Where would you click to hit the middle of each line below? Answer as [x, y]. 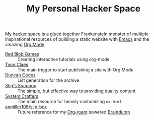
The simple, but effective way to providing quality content [77, 91]
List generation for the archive [48, 80]
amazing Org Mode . [25, 45]
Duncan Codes [20, 75]
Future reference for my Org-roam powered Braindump [74, 112]
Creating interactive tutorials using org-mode [64, 60]
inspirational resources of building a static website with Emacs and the [77, 39]
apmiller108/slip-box [26, 107]
